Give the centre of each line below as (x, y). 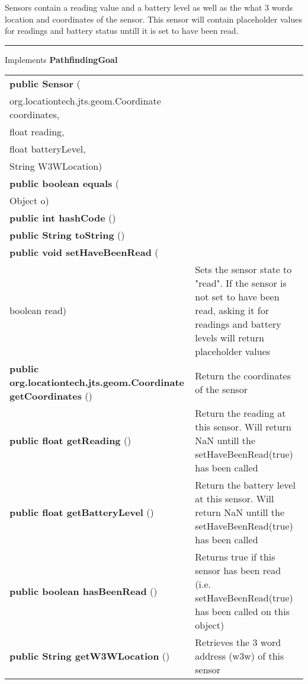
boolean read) (38, 311)
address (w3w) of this (240, 656)
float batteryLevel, (48, 149)
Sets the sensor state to (243, 270)
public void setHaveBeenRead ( (84, 252)
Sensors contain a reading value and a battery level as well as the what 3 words (149, 7)
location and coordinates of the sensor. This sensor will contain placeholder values (153, 19)
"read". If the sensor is (241, 283)
